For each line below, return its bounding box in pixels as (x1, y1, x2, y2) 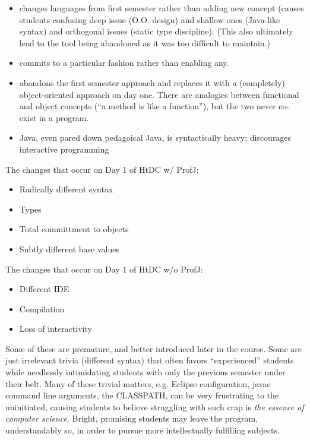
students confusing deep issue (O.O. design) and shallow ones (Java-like (19, 13, 280, 26)
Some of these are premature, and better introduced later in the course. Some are (5, 342, 302, 354)
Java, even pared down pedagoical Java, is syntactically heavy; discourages (19, 131, 292, 144)
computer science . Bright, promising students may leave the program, (5, 412, 258, 425)
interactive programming (19, 143, 109, 155)
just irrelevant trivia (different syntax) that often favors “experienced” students (5, 354, 294, 366)
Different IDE (19, 283, 69, 295)
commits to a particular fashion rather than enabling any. (19, 56, 229, 69)
